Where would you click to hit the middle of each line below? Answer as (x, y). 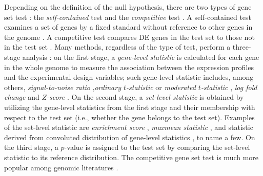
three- (242, 47)
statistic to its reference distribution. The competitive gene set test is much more (131, 157)
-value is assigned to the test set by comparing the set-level (157, 147)
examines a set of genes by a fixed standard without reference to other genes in (128, 27)
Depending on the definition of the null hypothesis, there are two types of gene (128, 7)
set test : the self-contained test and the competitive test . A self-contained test (128, 17)
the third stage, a (31, 147)
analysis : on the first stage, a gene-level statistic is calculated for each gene (141, 57)
